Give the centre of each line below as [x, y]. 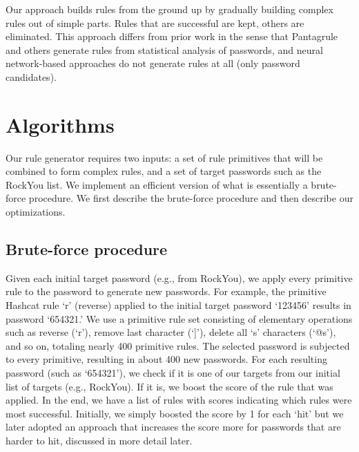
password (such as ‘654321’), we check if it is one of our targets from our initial [173, 373]
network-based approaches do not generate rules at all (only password [153, 63]
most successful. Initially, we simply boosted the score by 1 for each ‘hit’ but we [175, 413]
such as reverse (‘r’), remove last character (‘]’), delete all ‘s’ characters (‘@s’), [171, 332]
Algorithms [60, 124]
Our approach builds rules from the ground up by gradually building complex [169, 9]
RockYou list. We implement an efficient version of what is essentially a [157, 184]
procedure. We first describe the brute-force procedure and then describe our [191, 198]
